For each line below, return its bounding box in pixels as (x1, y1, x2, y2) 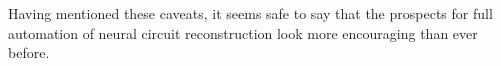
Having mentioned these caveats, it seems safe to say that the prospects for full (8, 3, 493, 23)
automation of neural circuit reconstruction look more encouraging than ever (8, 22, 478, 43)
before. (8, 42, 50, 63)
